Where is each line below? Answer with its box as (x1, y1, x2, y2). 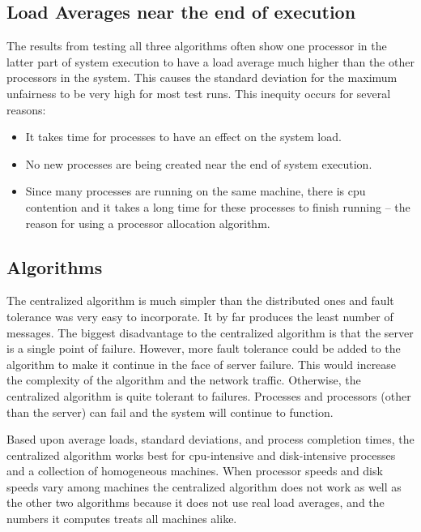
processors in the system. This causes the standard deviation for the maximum (6, 69, 398, 86)
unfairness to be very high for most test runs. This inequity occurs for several (6, 84, 391, 101)
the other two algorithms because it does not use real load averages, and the (6, 494, 385, 511)
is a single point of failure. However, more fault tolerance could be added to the (6, 340, 401, 357)
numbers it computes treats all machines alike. (6, 510, 237, 527)
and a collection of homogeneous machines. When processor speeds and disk (6, 462, 383, 479)
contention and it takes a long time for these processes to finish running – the (25, 198, 410, 215)
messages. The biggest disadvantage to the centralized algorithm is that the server (6, 324, 414, 341)
